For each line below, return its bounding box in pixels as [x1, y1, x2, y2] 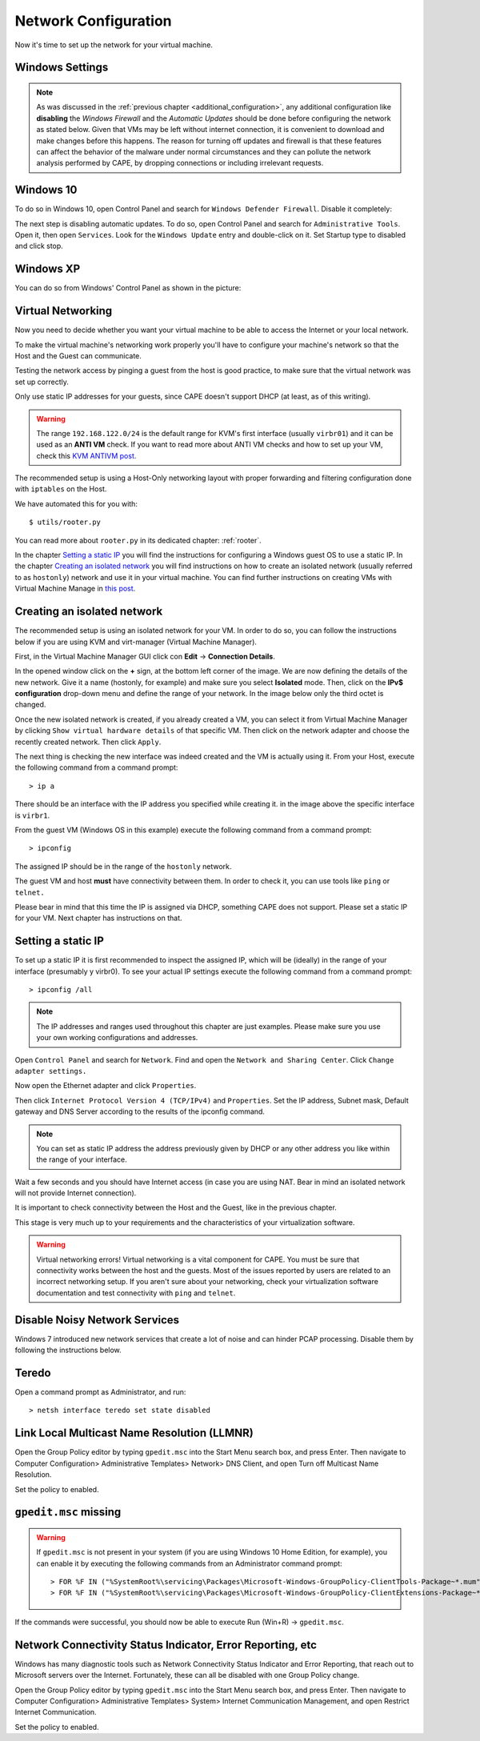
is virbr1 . [14, 810, 50, 820]
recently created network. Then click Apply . [14, 737, 162, 746]
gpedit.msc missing [14, 1505, 122, 1519]
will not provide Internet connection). [14, 1188, 137, 1198]
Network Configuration [14, 12, 172, 30]
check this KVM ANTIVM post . [36, 450, 137, 460]
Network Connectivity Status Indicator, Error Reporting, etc [14, 1638, 318, 1651]
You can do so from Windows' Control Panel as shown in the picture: [14, 283, 242, 293]
